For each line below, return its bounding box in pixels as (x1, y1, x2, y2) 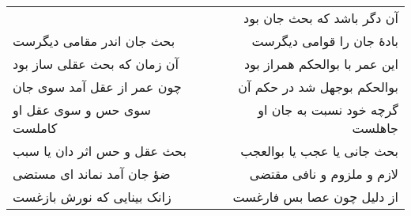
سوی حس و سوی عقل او (13, 100, 151, 119)
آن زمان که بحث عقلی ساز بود (13, 55, 179, 73)
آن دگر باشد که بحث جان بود (243, 9, 398, 27)
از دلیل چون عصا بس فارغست (232, 188, 398, 206)
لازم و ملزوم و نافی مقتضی (249, 165, 398, 183)
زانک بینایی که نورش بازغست (13, 188, 172, 206)
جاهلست (352, 119, 398, 137)
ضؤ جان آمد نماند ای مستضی (13, 165, 171, 183)
